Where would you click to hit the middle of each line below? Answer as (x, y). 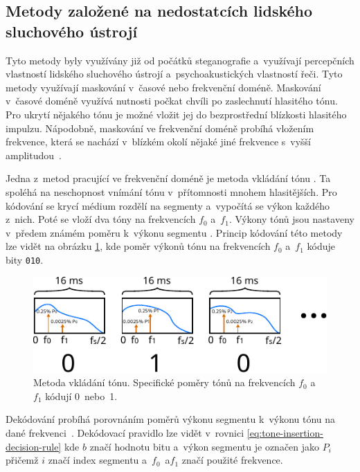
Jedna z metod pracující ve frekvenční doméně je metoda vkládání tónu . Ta (168, 178)
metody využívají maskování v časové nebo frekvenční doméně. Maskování (163, 87)
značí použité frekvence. (232, 460)
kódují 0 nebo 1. (81, 396)
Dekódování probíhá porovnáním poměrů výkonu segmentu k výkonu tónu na (171, 419)
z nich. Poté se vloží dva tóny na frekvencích (101, 219)
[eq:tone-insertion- (285, 432)
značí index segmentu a (98, 460)
